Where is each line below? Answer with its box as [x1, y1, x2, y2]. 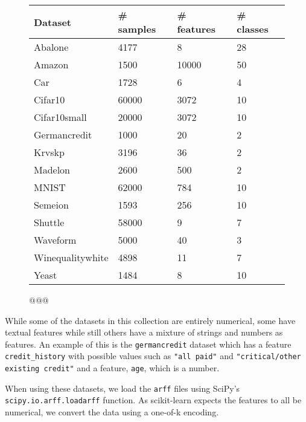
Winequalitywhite [34, 250, 109, 264]
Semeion [34, 198, 69, 212]
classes [237, 22, 269, 36]
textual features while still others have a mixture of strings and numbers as [5, 326, 283, 339]
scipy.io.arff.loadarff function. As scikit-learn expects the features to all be [5, 394, 302, 406]
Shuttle [34, 215, 65, 229]
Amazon [34, 57, 69, 71]
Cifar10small [34, 110, 87, 124]
